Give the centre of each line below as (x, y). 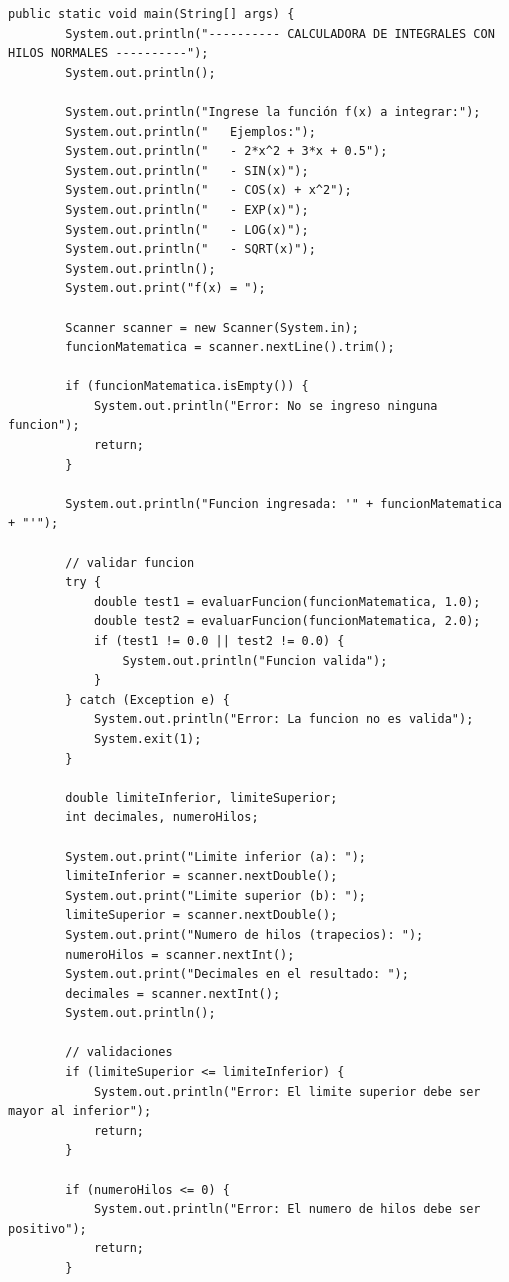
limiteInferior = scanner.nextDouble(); (201, 876)
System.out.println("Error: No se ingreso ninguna (265, 405)
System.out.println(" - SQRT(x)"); (190, 249)
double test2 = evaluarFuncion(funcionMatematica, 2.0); (287, 621)
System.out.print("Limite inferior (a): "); (215, 856)
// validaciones (119, 1052)
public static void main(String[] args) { (151, 14)
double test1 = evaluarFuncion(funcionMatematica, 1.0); (287, 601)
